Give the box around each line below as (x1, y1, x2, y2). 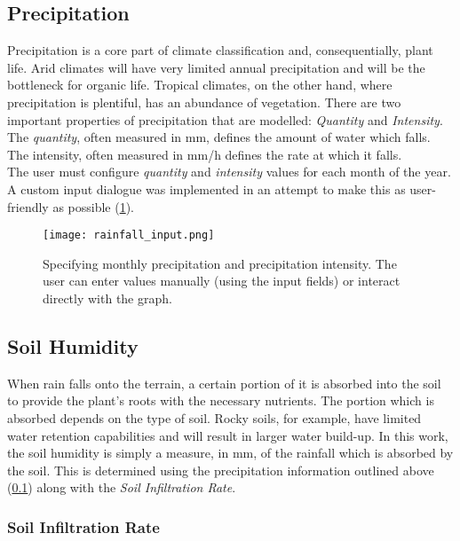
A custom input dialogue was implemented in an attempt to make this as (7, 179, 406, 198)
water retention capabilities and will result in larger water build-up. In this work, (7, 426, 448, 444)
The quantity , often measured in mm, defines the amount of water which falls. (7, 128, 431, 146)
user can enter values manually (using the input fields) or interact (43, 271, 401, 290)
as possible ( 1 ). (52, 197, 135, 216)
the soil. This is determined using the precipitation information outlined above (7, 460, 434, 479)
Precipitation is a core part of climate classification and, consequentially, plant (7, 41, 433, 59)
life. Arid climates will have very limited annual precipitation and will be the (7, 58, 425, 76)
